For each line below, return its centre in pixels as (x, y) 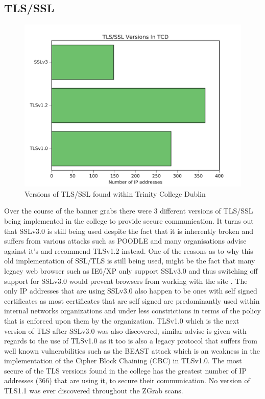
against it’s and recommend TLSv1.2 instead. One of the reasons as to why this (129, 250)
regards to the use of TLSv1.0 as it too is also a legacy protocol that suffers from (131, 341)
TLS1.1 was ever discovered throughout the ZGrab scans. (94, 391)
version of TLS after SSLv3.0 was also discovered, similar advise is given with (125, 330)
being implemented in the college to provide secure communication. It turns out (129, 220)
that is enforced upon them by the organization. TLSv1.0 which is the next (122, 320)
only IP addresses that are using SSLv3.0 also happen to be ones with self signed (131, 291)
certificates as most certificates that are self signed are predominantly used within (132, 300)
